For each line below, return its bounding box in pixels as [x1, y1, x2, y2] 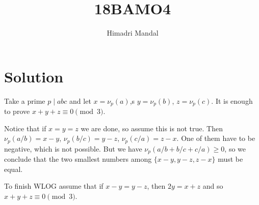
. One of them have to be [176, 133, 255, 143]
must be [218, 154, 243, 164]
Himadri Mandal [107, 27, 159, 38]
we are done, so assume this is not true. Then [81, 123, 223, 133]
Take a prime [4, 95, 45, 106]
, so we [224, 143, 246, 154]
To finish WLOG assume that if [4, 181, 103, 191]
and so [202, 181, 223, 191]
